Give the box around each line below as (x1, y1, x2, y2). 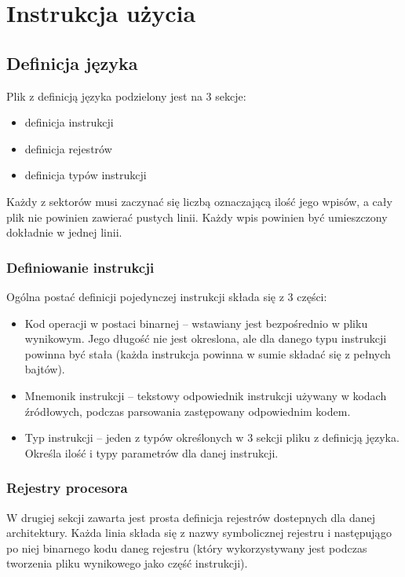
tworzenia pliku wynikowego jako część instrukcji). (6, 555, 248, 571)
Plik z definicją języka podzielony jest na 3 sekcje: (6, 87, 246, 104)
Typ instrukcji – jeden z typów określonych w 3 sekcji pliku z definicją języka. (24, 429, 400, 446)
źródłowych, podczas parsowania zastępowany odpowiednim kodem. (24, 402, 351, 419)
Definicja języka (6, 50, 138, 75)
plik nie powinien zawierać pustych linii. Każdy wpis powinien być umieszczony (6, 208, 388, 225)
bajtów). (24, 361, 65, 377)
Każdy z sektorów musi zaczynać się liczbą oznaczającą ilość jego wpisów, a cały (6, 193, 392, 209)
